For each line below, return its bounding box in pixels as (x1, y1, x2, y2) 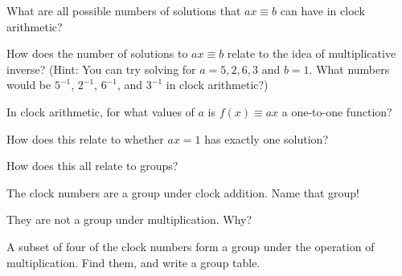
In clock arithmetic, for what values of (6, 103, 195, 120)
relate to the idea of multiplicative (227, 45, 396, 62)
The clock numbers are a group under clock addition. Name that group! (6, 184, 359, 201)
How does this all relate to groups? (6, 157, 178, 174)
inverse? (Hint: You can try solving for (6, 60, 196, 77)
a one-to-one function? (281, 103, 392, 120)
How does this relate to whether (6, 130, 164, 147)
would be (6, 76, 51, 93)
